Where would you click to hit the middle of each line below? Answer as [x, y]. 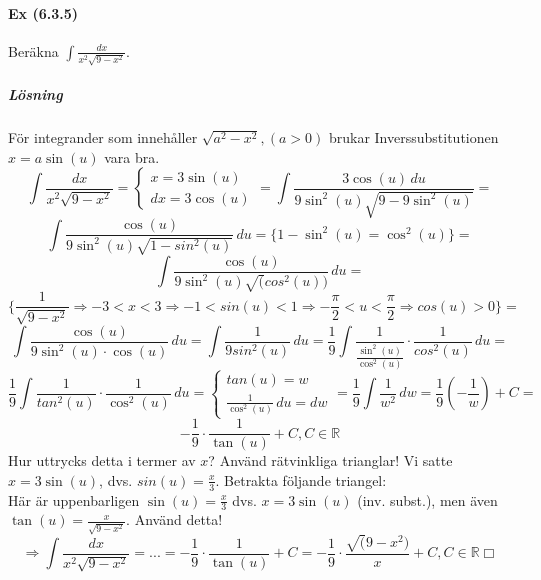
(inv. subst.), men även [427, 499]
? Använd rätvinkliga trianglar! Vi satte [330, 460]
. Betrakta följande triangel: [301, 479]
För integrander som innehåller [103, 137]
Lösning [35, 94]
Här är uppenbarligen [74, 499]
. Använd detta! [174, 519]
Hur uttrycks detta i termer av [102, 460]
